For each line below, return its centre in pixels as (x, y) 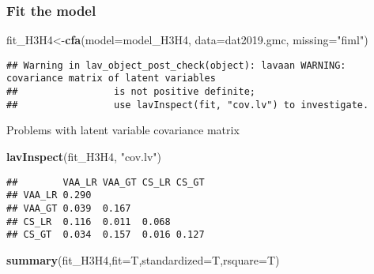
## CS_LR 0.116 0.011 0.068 (89, 221)
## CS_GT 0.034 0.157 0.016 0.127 (106, 235)
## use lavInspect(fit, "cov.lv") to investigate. (188, 105)
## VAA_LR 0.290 (49, 195)
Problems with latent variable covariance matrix (123, 130)
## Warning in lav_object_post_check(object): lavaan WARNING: (176, 65)
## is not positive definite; (131, 92)
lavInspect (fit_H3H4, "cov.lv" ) (84, 157)
